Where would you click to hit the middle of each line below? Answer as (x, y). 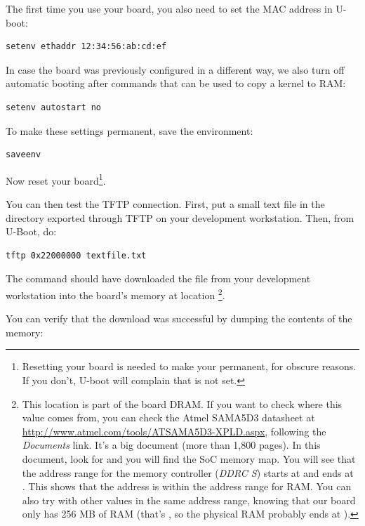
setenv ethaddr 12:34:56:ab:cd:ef (86, 47)
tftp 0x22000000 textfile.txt (76, 255)
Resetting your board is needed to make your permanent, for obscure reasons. (189, 366)
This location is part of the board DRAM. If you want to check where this (182, 403)
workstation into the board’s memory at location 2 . (115, 294)
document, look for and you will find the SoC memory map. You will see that (189, 458)
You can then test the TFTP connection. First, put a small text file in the (165, 204)
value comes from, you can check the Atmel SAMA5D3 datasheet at (168, 417)
